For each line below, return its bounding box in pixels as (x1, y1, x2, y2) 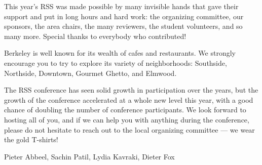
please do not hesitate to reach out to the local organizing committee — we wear (4, 124, 255, 135)
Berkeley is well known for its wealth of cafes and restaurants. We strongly (4, 48, 236, 58)
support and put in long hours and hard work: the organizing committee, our (4, 11, 244, 21)
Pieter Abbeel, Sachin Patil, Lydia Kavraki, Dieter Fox (4, 151, 175, 161)
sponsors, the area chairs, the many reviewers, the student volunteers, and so (4, 21, 243, 31)
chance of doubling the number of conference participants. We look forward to (4, 104, 246, 115)
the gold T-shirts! (4, 134, 58, 145)
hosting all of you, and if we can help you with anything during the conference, (4, 114, 249, 125)
